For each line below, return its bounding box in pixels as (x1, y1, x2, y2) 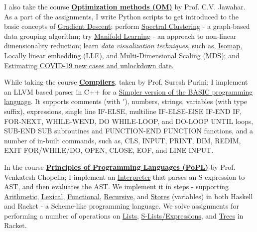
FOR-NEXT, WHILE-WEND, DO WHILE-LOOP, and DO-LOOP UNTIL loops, (4, 116, 254, 126)
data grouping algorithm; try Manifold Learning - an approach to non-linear (4, 30, 237, 41)
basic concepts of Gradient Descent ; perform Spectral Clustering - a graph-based (4, 21, 250, 31)
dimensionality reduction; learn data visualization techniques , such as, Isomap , (4, 40, 243, 51)
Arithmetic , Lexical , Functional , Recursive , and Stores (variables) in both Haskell (4, 191, 253, 201)
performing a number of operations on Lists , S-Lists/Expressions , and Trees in (4, 210, 244, 221)
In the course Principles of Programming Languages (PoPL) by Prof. (4, 161, 236, 172)
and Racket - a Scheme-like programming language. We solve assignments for (4, 201, 239, 211)
